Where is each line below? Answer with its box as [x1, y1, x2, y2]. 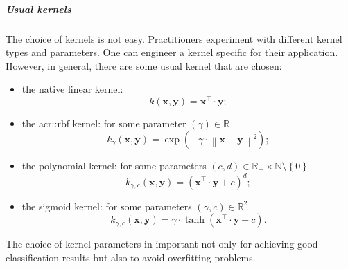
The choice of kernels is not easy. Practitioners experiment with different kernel [6, 31, 342, 46]
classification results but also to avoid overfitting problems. [6, 250, 256, 264]
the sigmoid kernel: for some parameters [21, 198, 192, 213]
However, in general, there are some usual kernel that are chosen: [6, 58, 282, 73]
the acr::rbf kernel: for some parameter [21, 116, 186, 131]
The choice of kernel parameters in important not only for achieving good [6, 236, 318, 251]
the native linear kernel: [21, 82, 123, 96]
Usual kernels [6, 1, 71, 16]
